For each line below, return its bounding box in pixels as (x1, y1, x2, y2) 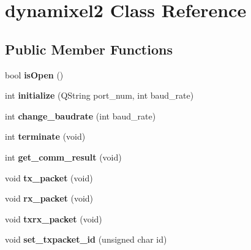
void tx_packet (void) (5, 171, 93, 184)
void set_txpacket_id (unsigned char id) (5, 233, 167, 246)
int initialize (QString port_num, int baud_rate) (5, 89, 194, 102)
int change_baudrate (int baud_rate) (5, 109, 156, 122)
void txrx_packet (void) (5, 212, 102, 225)
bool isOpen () (5, 68, 64, 81)
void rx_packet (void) (5, 192, 94, 205)
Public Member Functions (5, 39, 173, 58)
